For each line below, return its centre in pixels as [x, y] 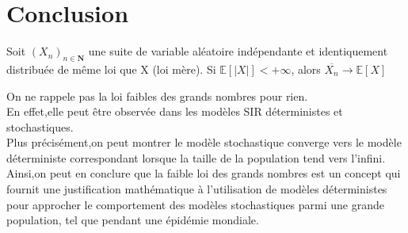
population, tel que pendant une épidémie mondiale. [133, 220]
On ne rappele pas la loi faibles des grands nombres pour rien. [157, 95]
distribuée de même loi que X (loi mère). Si [111, 69]
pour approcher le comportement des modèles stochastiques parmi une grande [195, 204]
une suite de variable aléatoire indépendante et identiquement [238, 51]
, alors [306, 69]
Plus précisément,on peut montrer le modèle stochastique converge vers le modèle [204, 142]
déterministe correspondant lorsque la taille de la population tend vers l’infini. [196, 157]
